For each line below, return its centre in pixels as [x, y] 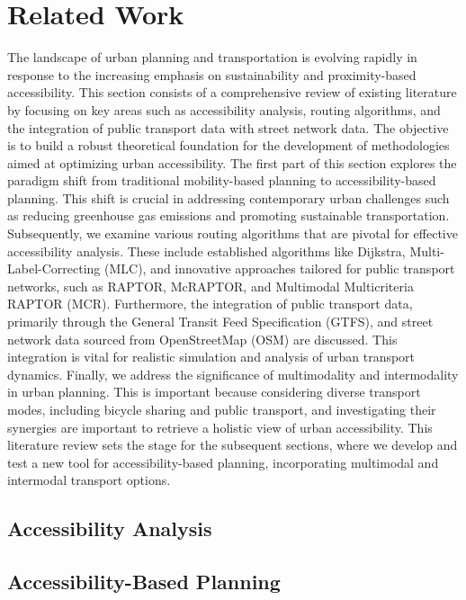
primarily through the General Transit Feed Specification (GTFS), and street [220, 322]
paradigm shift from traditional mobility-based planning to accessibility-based [222, 180]
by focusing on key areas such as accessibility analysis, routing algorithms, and [224, 109]
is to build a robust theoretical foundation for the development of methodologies [229, 145]
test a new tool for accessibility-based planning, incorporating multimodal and [223, 462]
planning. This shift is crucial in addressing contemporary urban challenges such [229, 197]
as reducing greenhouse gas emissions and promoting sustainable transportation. [229, 215]
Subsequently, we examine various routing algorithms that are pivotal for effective [233, 233]
